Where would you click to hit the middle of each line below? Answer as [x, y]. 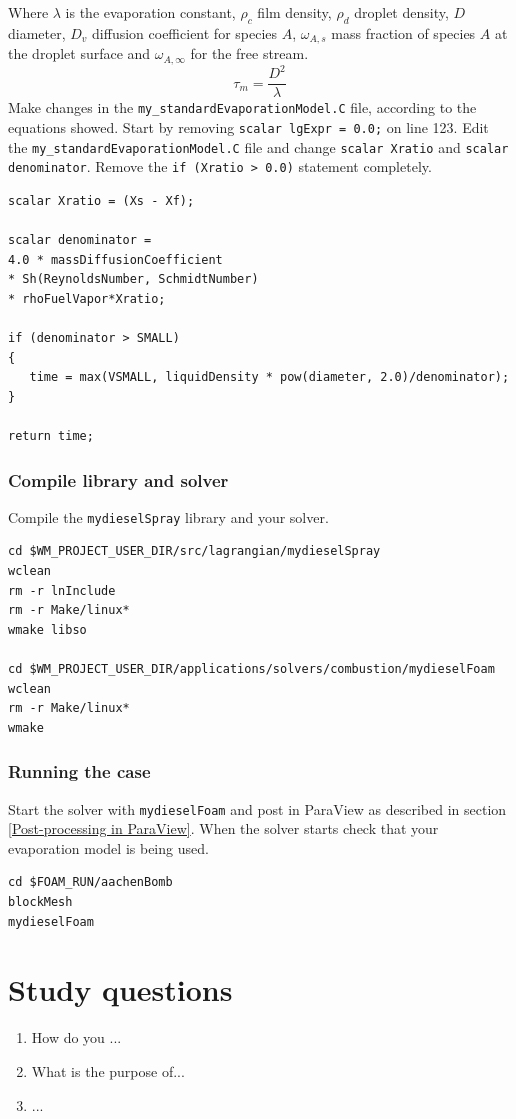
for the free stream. [249, 53]
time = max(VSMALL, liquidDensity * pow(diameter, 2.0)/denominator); [269, 377]
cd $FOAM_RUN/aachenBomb [90, 882]
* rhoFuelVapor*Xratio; [87, 298]
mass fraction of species [403, 32]
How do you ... [76, 1037]
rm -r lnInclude [62, 590]
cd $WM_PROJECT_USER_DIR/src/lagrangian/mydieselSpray [194, 551]
